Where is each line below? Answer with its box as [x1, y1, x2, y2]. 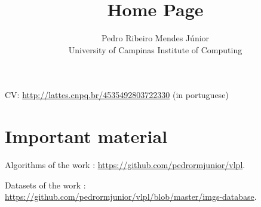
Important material [5, 124, 168, 148]
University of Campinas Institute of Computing [68, 43, 242, 56]
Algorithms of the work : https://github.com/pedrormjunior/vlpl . [5, 159, 245, 171]
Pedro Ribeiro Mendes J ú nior [101, 32, 210, 44]
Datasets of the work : [5, 178, 86, 191]
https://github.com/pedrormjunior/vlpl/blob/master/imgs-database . [5, 190, 257, 203]
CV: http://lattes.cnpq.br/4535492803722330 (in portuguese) [5, 89, 229, 101]
